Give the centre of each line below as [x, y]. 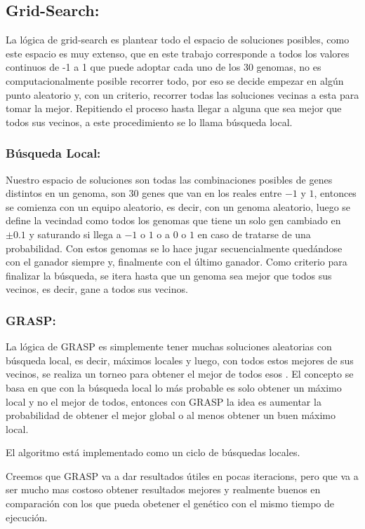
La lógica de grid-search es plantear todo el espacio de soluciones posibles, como [178, 40]
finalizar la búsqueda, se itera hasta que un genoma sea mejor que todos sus [169, 275]
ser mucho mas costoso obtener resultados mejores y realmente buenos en [163, 489]
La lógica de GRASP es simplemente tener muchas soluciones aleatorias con [169, 346]
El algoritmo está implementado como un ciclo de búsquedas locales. [153, 452]
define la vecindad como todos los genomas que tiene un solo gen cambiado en [173, 220]
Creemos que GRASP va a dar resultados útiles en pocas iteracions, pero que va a [182, 475]
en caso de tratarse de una [254, 234]
